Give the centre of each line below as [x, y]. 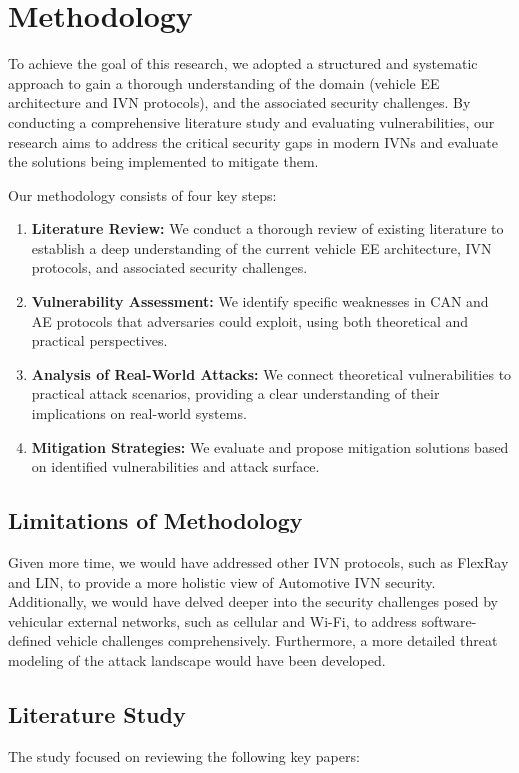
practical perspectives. [99, 340]
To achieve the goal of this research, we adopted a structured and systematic [243, 63]
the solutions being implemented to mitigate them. [163, 161]
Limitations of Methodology [155, 520]
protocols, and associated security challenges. [169, 267]
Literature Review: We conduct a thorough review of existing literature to [267, 228]
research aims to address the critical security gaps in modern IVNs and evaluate [253, 141]
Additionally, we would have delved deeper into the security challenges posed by [253, 601]
